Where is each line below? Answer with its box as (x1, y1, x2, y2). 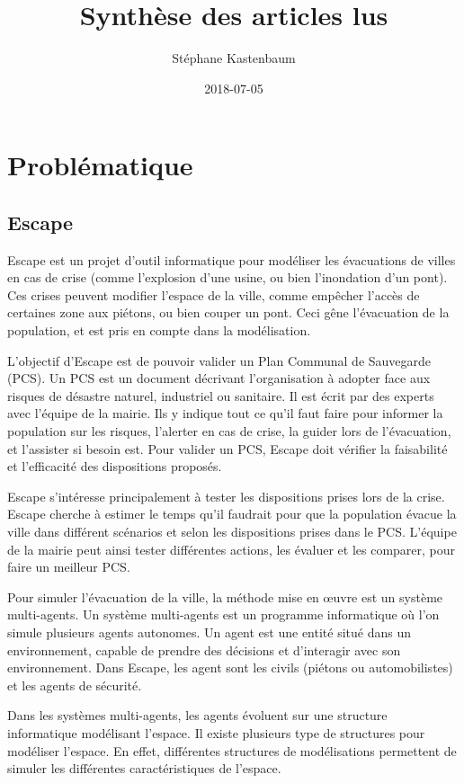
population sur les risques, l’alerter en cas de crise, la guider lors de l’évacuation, (7, 422, 451, 440)
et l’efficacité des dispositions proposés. (7, 457, 222, 476)
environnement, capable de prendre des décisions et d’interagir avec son (7, 640, 401, 659)
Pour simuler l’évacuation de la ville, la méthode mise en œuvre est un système (7, 587, 443, 606)
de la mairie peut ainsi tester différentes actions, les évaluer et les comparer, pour (7, 539, 456, 558)
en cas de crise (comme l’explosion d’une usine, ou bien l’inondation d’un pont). (7, 268, 448, 287)
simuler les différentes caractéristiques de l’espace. (7, 759, 281, 778)
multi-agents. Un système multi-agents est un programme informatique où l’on (7, 605, 440, 624)
